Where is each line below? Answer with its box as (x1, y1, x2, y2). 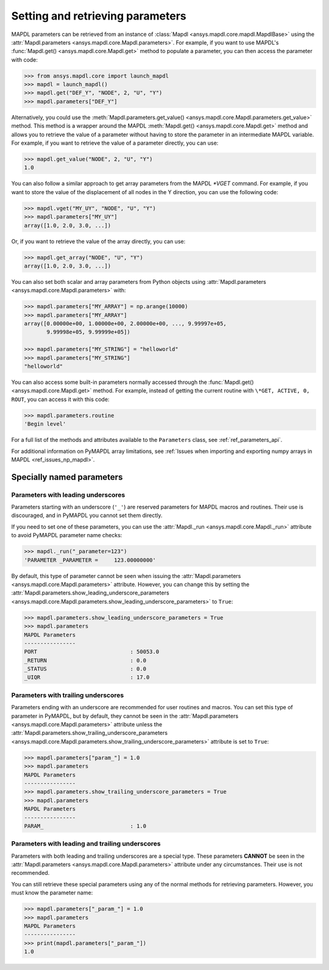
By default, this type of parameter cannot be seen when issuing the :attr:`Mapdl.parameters (11, 572, 241, 579)
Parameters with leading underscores (11, 490, 126, 499)
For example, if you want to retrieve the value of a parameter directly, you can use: (11, 139, 219, 147)
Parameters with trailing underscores (11, 690, 124, 699)
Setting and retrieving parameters (11, 9, 187, 23)
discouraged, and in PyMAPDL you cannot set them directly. (11, 512, 163, 519)
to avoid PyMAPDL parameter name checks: (11, 532, 122, 539)
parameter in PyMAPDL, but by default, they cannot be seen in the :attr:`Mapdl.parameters (11, 712, 239, 720)
